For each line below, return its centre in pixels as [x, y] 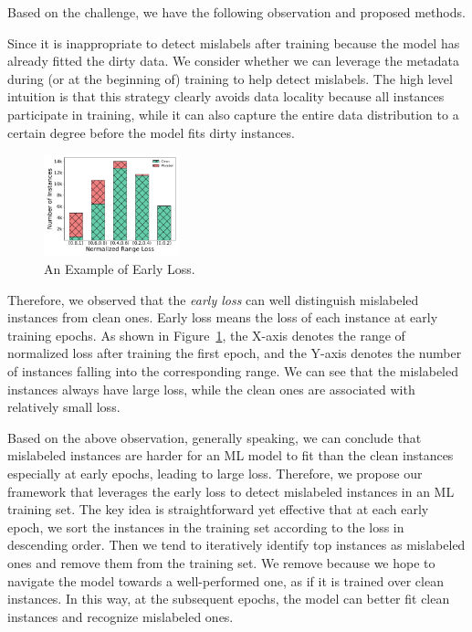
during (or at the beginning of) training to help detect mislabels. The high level [230, 78]
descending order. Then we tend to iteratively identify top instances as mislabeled [236, 545]
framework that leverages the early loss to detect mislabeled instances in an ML [231, 491]
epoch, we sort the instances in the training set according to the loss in [206, 527]
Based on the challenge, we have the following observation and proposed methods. [236, 12]
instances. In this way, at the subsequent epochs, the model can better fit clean [229, 599]
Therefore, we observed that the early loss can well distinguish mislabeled [213, 299]
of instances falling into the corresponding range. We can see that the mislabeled [233, 371]
